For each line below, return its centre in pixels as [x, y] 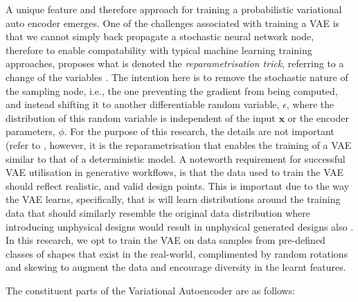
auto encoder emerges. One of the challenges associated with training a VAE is [173, 23]
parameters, [30, 131]
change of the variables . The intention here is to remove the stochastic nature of [177, 77]
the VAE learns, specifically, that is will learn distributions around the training [173, 199]
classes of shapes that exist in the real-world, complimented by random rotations [177, 253]
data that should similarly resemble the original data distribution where [158, 212]
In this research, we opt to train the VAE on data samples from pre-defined [165, 240]
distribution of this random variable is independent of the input [141, 117]
